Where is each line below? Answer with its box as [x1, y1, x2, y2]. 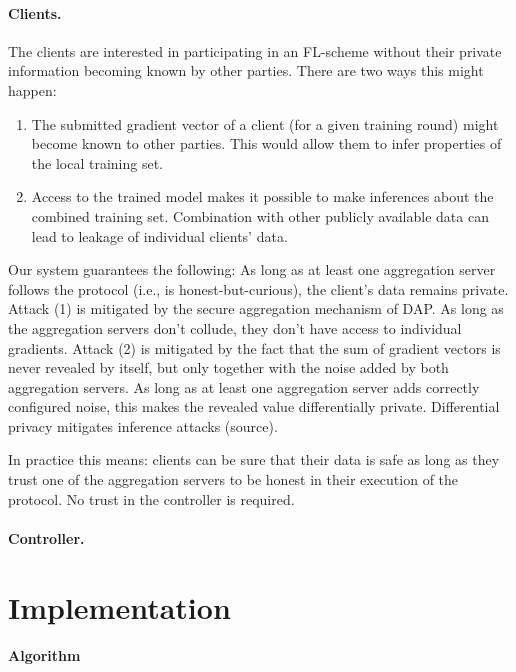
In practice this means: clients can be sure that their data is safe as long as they [8, 449, 500, 470]
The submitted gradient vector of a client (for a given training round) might [31, 113, 499, 134]
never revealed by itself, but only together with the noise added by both [8, 357, 449, 378]
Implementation [8, 586, 231, 627]
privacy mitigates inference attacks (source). [8, 415, 278, 436]
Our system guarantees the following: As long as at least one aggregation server [8, 259, 496, 280]
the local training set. [31, 152, 163, 173]
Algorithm [8, 645, 81, 666]
